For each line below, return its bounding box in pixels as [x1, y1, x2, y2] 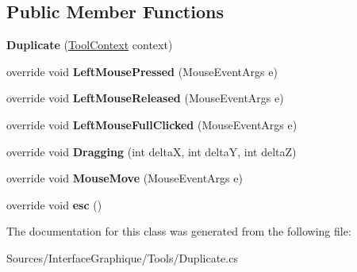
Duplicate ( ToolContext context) [6, 36, 173, 53]
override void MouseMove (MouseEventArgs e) [6, 170, 243, 186]
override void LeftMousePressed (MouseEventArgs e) [6, 63, 278, 79]
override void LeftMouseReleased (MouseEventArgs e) [6, 90, 284, 106]
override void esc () [6, 196, 102, 213]
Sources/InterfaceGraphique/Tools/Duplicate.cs [6, 249, 238, 266]
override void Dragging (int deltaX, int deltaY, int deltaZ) [6, 143, 297, 159]
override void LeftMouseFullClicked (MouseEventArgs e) [6, 116, 297, 132]
